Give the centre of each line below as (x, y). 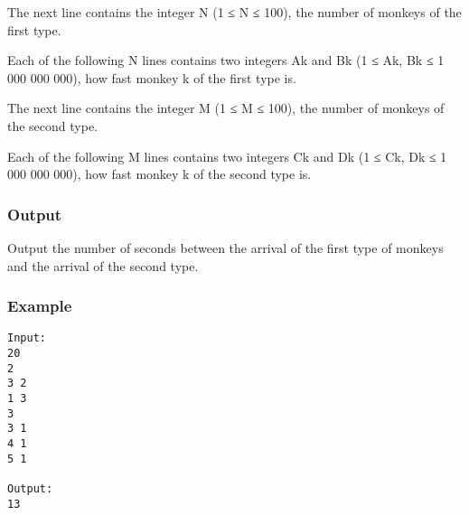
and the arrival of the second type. (103, 265)
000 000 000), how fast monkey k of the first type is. (152, 77)
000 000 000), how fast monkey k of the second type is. (159, 174)
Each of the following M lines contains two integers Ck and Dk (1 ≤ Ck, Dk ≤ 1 (227, 156)
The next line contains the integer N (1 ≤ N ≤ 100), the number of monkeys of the (234, 12)
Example (40, 306)
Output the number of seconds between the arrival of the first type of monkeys (225, 247)
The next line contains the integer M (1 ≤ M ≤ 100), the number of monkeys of (226, 108)
